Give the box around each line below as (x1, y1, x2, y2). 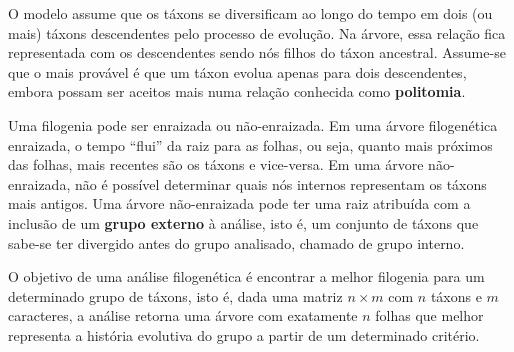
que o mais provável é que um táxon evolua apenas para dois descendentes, (8, 61, 467, 82)
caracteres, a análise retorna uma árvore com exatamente (8, 305, 358, 326)
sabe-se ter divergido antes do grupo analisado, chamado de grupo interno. (8, 232, 465, 253)
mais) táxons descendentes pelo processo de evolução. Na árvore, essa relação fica (8, 22, 506, 43)
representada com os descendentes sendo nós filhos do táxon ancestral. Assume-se (8, 42, 506, 63)
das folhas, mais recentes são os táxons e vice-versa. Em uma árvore (8, 154, 424, 175)
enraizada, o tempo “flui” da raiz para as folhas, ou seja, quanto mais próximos (8, 134, 493, 155)
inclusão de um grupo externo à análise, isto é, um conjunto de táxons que (8, 212, 479, 233)
